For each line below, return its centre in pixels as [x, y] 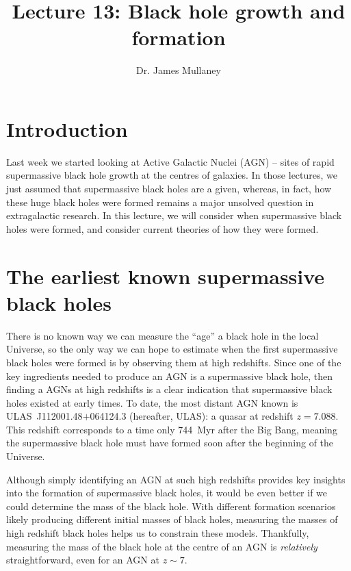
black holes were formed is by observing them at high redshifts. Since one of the [174, 362]
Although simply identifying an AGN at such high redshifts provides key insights [176, 479]
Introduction [67, 128]
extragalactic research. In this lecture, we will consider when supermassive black [174, 215]
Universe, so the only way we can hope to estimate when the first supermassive [172, 349]
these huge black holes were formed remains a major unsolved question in [160, 202]
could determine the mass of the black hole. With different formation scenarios [171, 506]
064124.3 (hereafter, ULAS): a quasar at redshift [192, 416]
